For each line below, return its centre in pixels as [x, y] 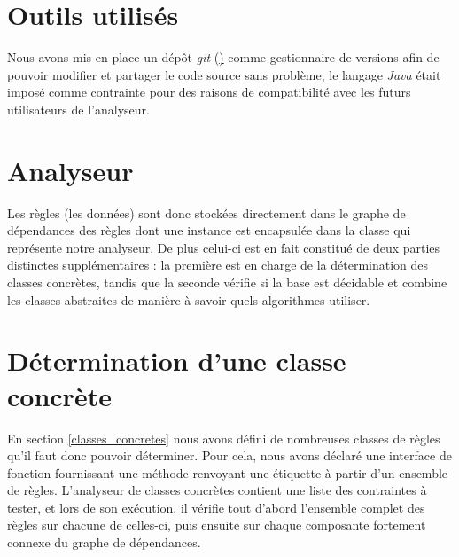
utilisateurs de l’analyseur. [78, 109]
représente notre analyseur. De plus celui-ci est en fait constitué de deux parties [224, 247]
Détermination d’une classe [177, 361]
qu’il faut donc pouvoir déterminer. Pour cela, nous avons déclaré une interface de [229, 455]
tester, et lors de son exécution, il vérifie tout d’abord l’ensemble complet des [216, 507]
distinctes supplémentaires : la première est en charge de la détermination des [218, 265]
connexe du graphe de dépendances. [104, 542]
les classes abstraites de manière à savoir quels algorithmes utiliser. [189, 299]
